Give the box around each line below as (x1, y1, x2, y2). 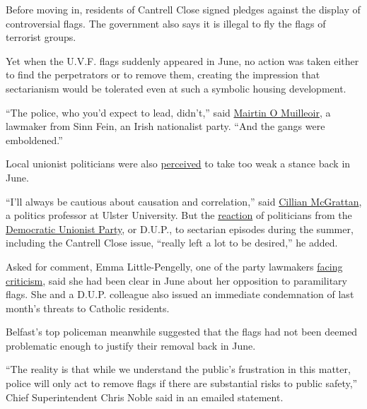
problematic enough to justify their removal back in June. (6, 338, 256, 352)
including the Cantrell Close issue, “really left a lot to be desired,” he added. (6, 235, 338, 250)
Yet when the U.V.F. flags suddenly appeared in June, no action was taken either (6, 53, 359, 68)
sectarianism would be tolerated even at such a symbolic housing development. (6, 81, 346, 95)
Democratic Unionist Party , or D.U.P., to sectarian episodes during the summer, (6, 221, 354, 236)
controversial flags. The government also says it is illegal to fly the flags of (6, 16, 326, 30)
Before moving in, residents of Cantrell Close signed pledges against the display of (6, 2, 361, 16)
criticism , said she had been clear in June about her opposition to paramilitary (6, 273, 347, 288)
